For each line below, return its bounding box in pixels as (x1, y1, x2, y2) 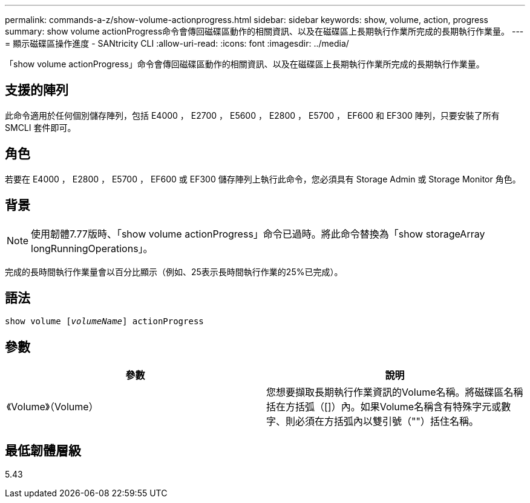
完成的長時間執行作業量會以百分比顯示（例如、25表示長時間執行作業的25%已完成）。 (5, 266, 343, 277)
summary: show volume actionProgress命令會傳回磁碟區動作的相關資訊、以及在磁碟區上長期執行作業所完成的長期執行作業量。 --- (5, 26, 524, 36)
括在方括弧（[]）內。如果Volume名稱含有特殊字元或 (266, 401, 502, 413)
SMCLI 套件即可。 (5, 122, 76, 133)
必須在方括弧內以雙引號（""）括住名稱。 (295, 415, 479, 428)
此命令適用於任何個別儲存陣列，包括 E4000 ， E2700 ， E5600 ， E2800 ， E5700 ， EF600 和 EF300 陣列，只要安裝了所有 (5, 110, 500, 121)
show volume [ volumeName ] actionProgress (5, 316, 204, 327)
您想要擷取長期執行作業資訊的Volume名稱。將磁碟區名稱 (266, 386, 523, 399)
